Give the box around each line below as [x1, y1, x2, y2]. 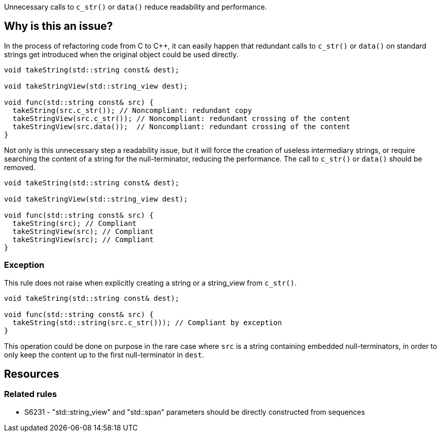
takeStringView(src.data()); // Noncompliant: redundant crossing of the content [12, 122, 350, 131]
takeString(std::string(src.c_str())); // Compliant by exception [12, 318, 282, 327]
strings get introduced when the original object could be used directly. [4, 50, 239, 59]
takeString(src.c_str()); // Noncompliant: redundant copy [12, 106, 252, 114]
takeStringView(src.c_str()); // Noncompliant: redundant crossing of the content [12, 114, 350, 123]
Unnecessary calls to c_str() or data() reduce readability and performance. [4, 3, 267, 11]
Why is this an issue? [4, 20, 113, 33]
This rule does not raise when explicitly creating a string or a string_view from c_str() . [4, 278, 297, 287]
